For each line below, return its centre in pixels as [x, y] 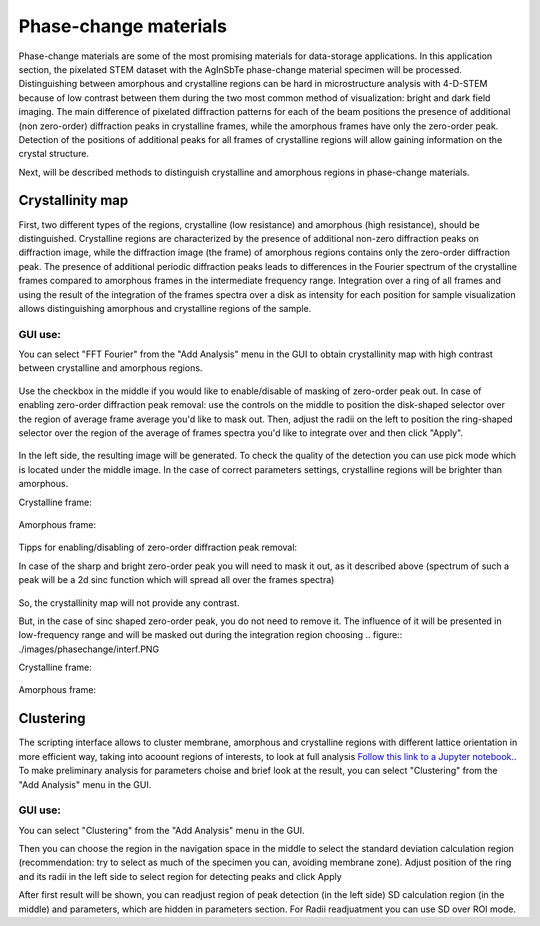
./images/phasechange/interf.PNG [89, 649]
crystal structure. [54, 154]
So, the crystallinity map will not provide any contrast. [129, 602]
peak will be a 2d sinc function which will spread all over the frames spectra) [176, 580]
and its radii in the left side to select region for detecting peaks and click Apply [180, 876]
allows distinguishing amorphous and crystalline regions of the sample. [165, 308]
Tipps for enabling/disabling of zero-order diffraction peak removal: [158, 547]
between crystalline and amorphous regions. [110, 368]
